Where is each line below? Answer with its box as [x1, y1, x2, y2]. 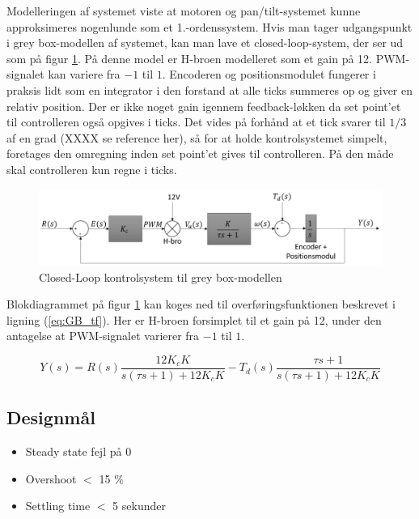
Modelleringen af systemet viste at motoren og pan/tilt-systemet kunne [6, 2, 361, 19]
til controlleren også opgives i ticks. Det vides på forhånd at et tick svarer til [6, 113, 386, 130]
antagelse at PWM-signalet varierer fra [6, 327, 200, 344]
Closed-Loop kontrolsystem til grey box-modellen [39, 268, 282, 285]
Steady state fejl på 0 [25, 443, 132, 460]
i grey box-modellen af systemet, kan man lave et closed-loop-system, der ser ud [6, 34, 404, 51]
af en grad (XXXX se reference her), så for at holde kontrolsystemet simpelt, [6, 129, 387, 146]
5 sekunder [112, 497, 166, 514]
